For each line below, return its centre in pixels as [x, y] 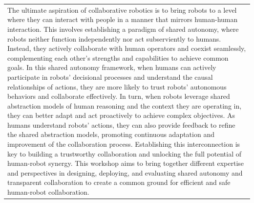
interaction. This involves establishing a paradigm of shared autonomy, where [123, 29]
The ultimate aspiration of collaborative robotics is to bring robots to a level [122, 10]
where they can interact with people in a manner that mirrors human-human [123, 19]
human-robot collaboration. [48, 192]
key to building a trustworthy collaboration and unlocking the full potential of [125, 153]
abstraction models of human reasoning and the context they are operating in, [125, 105]
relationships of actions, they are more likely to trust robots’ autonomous [117, 86]
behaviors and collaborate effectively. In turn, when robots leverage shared [119, 96]
